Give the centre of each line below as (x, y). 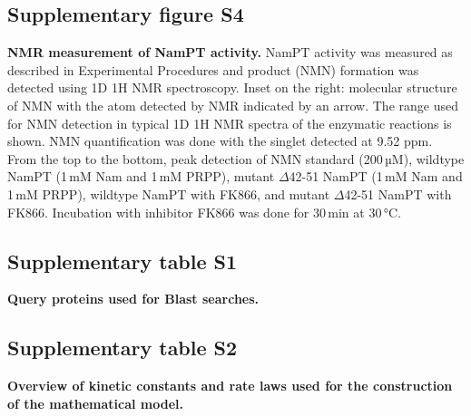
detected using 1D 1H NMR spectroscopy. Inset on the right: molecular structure (232, 87)
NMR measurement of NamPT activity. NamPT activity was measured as (230, 52)
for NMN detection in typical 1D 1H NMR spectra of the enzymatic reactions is (230, 123)
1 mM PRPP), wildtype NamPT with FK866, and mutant (169, 193)
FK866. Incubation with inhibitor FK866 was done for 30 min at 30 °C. (205, 212)
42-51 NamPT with (398, 193)
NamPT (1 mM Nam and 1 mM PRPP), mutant (141, 176)
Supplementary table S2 (123, 348)
